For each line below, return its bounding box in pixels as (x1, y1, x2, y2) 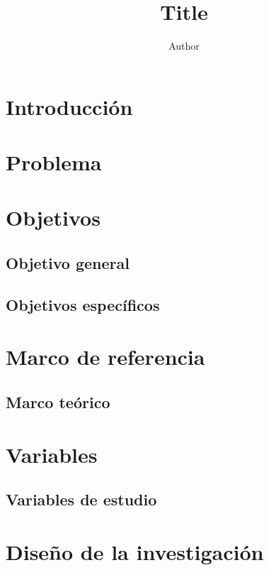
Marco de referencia (6, 342, 205, 371)
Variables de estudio (6, 488, 157, 510)
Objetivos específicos (6, 293, 160, 315)
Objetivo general (6, 252, 130, 274)
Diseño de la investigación (6, 537, 264, 566)
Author (168, 38, 200, 53)
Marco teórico (6, 390, 110, 412)
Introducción (6, 92, 133, 121)
